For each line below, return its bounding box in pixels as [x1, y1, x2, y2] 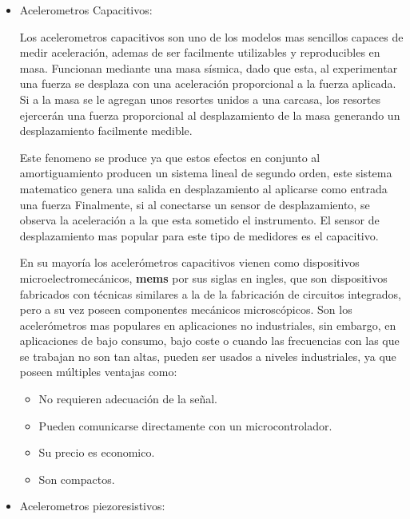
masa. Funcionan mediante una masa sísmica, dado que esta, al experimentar [19, 59, 398, 76]
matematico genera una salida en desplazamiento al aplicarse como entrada [19, 180, 388, 196]
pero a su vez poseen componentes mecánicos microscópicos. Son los [19, 301, 352, 318]
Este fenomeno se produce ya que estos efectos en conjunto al [19, 149, 320, 165]
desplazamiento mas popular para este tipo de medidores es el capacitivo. [19, 227, 379, 244]
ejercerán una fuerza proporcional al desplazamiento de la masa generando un [19, 106, 400, 123]
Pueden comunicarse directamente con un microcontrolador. [38, 417, 332, 434]
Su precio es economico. [38, 444, 155, 461]
